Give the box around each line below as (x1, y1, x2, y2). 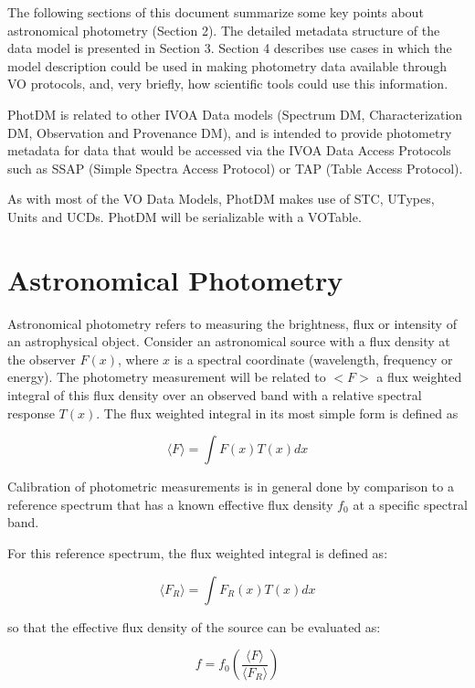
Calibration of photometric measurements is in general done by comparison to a (7, 477, 454, 496)
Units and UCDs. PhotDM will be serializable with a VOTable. (7, 206, 362, 226)
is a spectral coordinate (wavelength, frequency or (174, 349, 453, 368)
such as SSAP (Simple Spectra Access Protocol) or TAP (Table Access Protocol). (7, 158, 463, 177)
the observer (7, 349, 76, 368)
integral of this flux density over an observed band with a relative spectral (7, 386, 422, 405)
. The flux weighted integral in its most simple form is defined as (96, 403, 459, 422)
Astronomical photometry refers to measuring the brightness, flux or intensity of (7, 313, 457, 333)
